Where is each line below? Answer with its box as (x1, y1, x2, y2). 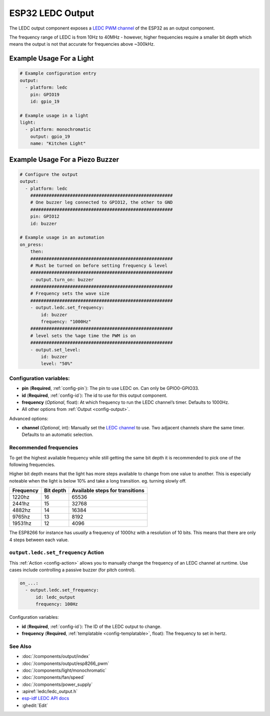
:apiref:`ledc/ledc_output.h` (21, 688, 77, 694)
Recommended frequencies (9, 444, 78, 451)
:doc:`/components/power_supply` (21, 681, 93, 687)
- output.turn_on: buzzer (30, 277, 94, 283)
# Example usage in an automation (19, 234, 104, 241)
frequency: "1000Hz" (40, 319, 91, 325)
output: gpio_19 (30, 133, 70, 139)
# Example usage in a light (19, 113, 88, 118)
